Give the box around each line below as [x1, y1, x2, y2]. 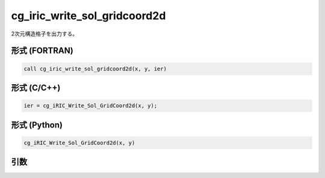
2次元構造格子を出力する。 [11, 30, 78, 37]
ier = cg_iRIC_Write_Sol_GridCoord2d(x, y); [23, 102, 158, 109]
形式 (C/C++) [11, 82, 61, 93]
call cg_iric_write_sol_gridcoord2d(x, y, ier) [23, 65, 167, 72]
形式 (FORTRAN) [11, 46, 73, 56]
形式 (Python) [11, 120, 63, 130]
